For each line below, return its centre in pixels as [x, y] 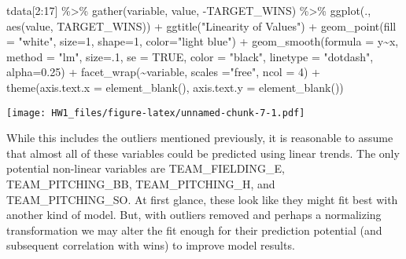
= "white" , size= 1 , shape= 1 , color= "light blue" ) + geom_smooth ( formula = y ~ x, [203, 41]
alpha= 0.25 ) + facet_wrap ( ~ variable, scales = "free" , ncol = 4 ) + [163, 72]
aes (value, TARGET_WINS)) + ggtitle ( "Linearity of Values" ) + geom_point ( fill [201, 26]
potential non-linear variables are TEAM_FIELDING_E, [146, 168]
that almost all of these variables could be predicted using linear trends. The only [203, 153]
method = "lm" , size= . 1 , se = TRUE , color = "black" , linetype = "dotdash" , [190, 56]
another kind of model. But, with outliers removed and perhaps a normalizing [194, 215]
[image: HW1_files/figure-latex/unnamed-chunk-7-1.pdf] [156, 113]
